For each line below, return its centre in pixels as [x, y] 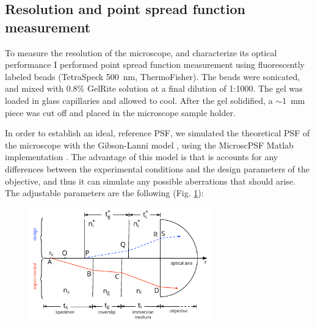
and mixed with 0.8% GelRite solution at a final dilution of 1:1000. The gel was [154, 88]
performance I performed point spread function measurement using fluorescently [155, 64]
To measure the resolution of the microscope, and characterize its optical [141, 52]
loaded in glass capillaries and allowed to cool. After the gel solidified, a [139, 100]
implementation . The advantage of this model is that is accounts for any [142, 157]
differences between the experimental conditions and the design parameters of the [157, 168]
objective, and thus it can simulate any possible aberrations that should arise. [150, 181]
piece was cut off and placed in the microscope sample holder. [120, 112]
